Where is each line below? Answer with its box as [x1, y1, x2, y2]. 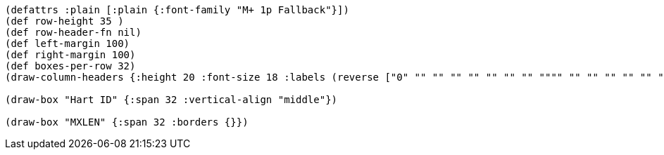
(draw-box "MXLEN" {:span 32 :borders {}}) [5, 116, 249, 128]
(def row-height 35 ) [5, 15, 124, 27]
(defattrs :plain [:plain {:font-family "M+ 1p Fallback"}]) [5, 4, 349, 15]
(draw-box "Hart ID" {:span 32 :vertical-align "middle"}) [5, 94, 338, 105]
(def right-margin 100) [5, 49, 136, 60]
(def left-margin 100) [5, 38, 130, 49]
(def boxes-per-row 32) [5, 60, 136, 72]
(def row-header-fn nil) [5, 27, 142, 38]
